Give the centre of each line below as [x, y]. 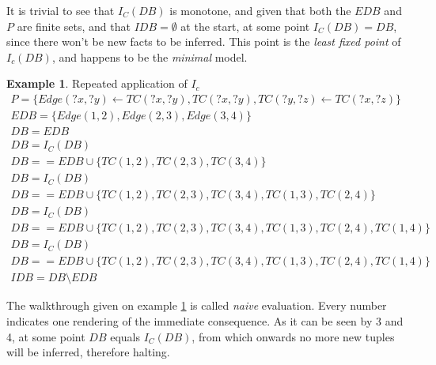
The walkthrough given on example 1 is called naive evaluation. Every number [197, 305]
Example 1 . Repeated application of [97, 83]
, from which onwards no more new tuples [293, 336]
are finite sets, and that [74, 26]
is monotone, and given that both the [260, 10]
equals [125, 336]
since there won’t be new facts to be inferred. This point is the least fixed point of [204, 41]
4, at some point [46, 336]
